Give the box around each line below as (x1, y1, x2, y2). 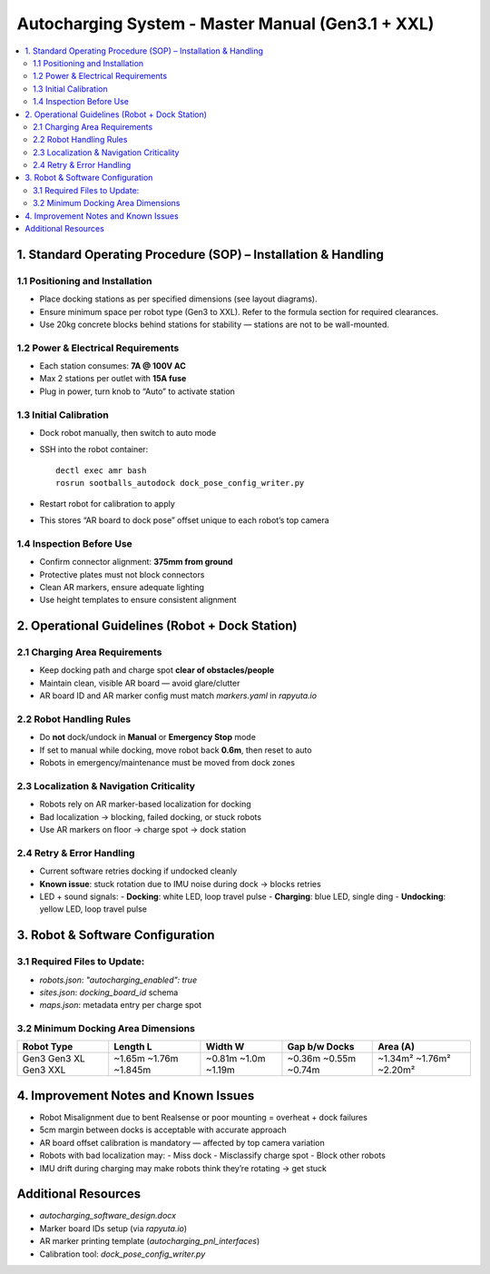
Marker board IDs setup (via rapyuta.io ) (39, 1222, 188, 1234)
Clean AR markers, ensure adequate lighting (39, 581, 204, 592)
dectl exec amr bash (55, 465, 147, 476)
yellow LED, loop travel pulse (39, 904, 147, 914)
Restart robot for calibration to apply (39, 498, 176, 509)
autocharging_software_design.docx (39, 1210, 177, 1221)
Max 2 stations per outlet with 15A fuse (39, 373, 187, 384)
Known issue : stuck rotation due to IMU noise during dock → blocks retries (39, 878, 321, 889)
